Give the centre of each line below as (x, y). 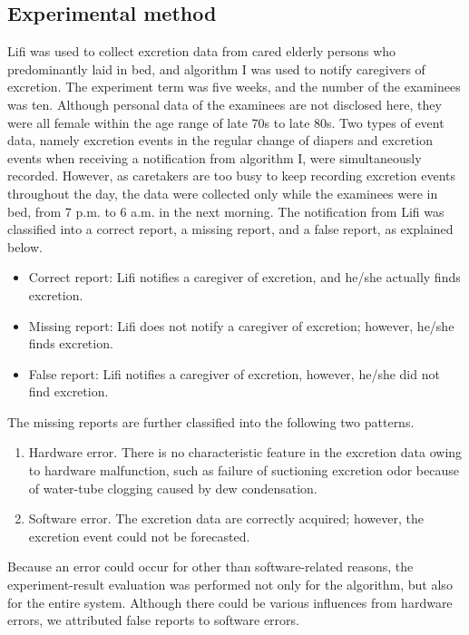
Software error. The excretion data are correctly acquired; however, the (226, 518)
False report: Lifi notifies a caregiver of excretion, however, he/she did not (234, 373)
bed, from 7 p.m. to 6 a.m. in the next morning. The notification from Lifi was (226, 211)
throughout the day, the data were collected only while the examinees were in (223, 193)
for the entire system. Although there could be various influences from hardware (230, 602)
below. (25, 246)
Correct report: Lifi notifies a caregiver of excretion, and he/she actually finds (244, 277)
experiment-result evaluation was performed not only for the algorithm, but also (230, 585)
